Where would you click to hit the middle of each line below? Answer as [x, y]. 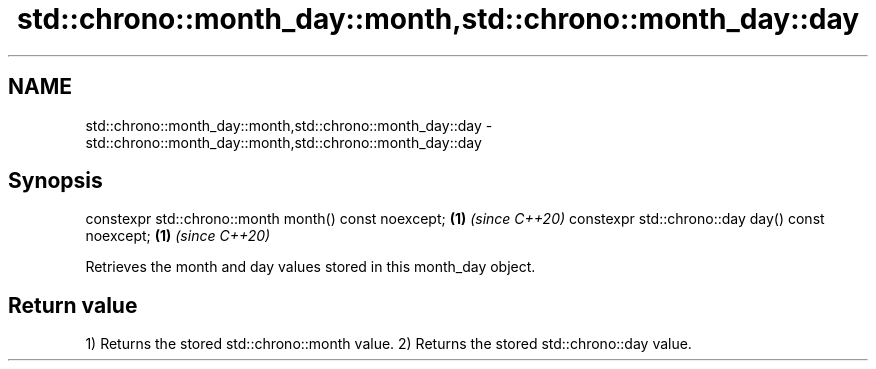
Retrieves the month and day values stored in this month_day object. [310, 267]
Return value [73, 305]
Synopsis [55, 181]
